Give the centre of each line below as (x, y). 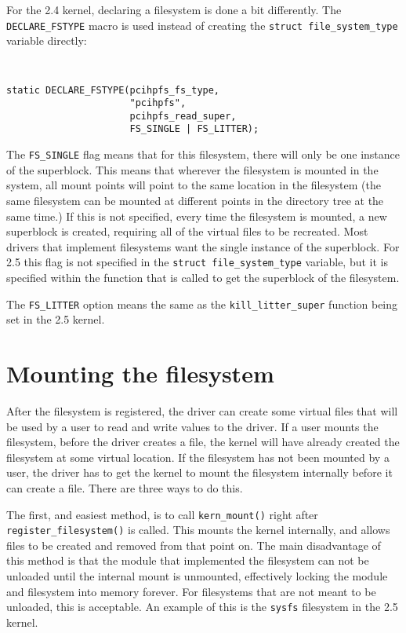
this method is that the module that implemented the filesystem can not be (188, 560)
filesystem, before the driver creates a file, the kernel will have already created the (203, 442)
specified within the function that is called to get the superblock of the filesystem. (203, 277)
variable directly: (47, 40)
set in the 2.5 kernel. (56, 319)
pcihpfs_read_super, (183, 116)
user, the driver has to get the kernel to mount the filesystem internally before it (199, 472)
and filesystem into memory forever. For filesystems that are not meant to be (191, 591)
